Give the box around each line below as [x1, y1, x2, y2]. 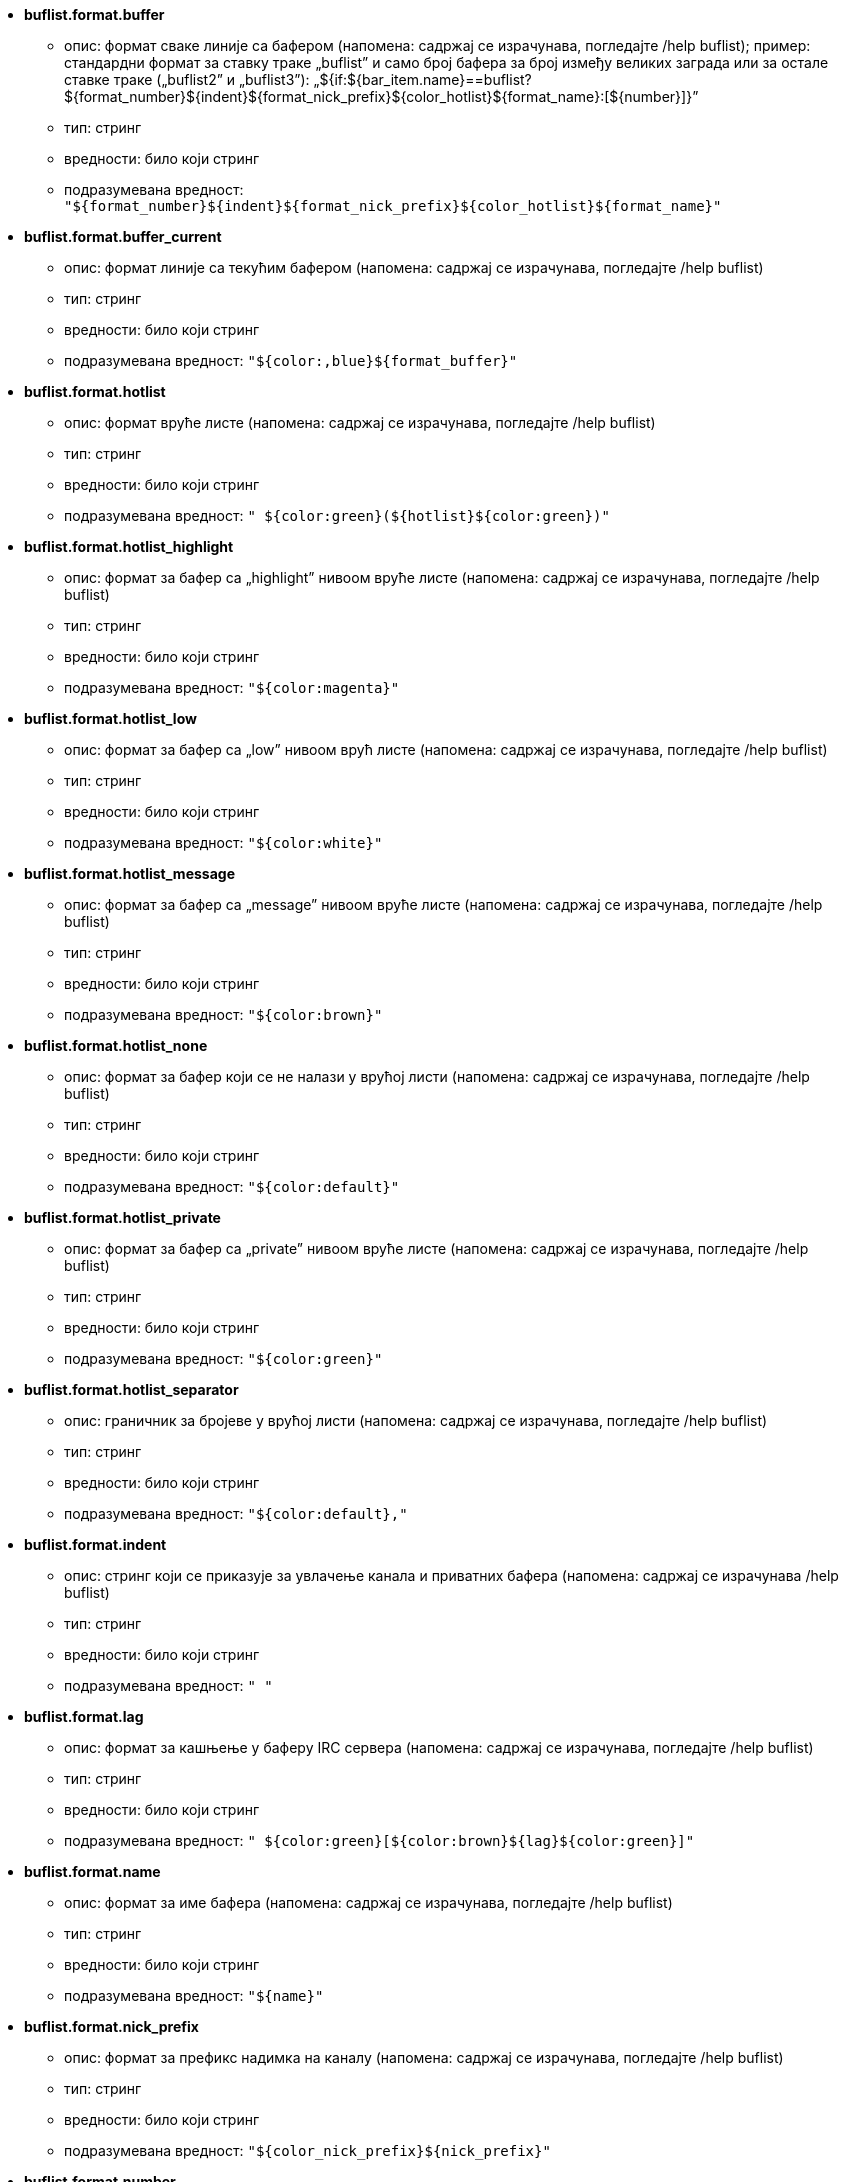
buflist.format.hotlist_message [24, 865, 235, 882]
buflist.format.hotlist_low [24, 710, 197, 727]
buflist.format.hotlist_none [24, 1037, 208, 1054]
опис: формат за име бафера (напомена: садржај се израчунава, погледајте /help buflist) [64, 1894, 673, 1911]
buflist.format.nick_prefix [24, 2018, 199, 2035]
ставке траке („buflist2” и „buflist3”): [64, 71, 310, 88]
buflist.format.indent [24, 1536, 167, 1553]
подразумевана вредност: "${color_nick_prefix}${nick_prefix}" [64, 2142, 551, 2159]
